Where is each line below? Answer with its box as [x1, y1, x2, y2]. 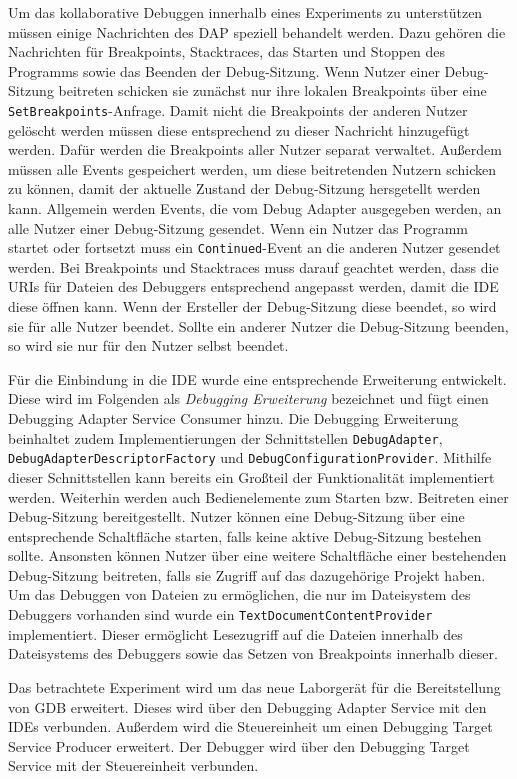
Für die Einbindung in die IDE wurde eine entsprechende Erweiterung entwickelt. [8, 368, 507, 389]
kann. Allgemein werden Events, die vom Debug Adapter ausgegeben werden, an [8, 198, 502, 218]
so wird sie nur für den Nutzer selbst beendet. [8, 335, 289, 356]
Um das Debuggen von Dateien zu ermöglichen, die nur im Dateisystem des [8, 584, 471, 605]
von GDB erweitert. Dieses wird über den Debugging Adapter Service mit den [8, 696, 487, 717]
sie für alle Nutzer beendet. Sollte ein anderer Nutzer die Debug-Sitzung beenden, [8, 315, 509, 336]
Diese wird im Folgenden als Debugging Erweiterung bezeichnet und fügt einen [8, 388, 489, 409]
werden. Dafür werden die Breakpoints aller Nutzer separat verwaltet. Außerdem [8, 139, 502, 160]
